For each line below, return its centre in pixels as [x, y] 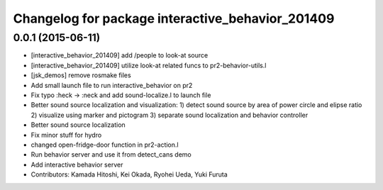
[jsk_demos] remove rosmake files [81, 75]
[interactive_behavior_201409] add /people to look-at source [120, 55]
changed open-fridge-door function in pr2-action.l [105, 145]
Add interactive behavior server [77, 164]
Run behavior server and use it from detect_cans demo [111, 155]
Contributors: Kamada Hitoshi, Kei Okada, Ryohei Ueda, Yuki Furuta [129, 174]
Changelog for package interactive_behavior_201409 [174, 18]
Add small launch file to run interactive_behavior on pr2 [112, 85]
